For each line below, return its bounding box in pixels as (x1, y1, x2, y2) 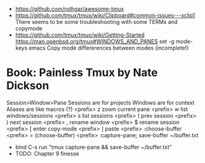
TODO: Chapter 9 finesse (15, 150, 80, 157)
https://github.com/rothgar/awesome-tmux (15, 6, 124, 12)
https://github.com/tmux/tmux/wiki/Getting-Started (15, 31, 145, 39)
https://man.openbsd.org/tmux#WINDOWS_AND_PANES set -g (15, 38, 175, 45)
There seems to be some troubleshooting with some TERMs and (15, 18, 178, 25)
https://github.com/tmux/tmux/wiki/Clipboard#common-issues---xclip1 (15, 12, 195, 19)
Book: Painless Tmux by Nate (6, 66, 158, 80)
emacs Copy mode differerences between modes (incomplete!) (28, 44, 189, 51)
